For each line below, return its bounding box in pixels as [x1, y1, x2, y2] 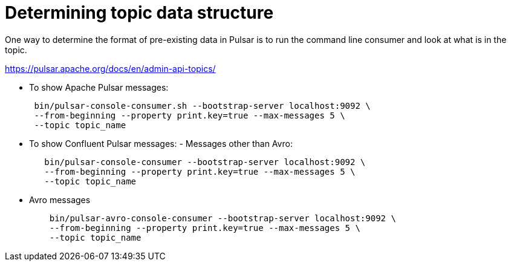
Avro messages [29, 194, 91, 205]
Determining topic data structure [5, 2, 274, 23]
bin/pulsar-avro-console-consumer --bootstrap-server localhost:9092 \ [49, 213, 396, 223]
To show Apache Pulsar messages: [29, 82, 169, 92]
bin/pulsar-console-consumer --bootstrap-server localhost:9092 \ [44, 157, 366, 167]
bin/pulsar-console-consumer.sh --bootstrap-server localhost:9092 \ [34, 100, 371, 111]
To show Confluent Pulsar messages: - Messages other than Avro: [29, 138, 293, 149]
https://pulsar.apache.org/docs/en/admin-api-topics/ [5, 63, 216, 74]
